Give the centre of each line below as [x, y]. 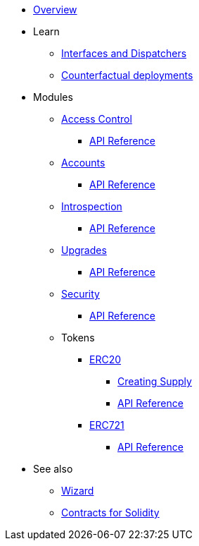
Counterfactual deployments [127, 75]
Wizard [78, 491]
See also [53, 469]
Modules [53, 97]
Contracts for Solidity [110, 512]
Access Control [97, 119]
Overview [55, 10]
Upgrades [84, 250]
